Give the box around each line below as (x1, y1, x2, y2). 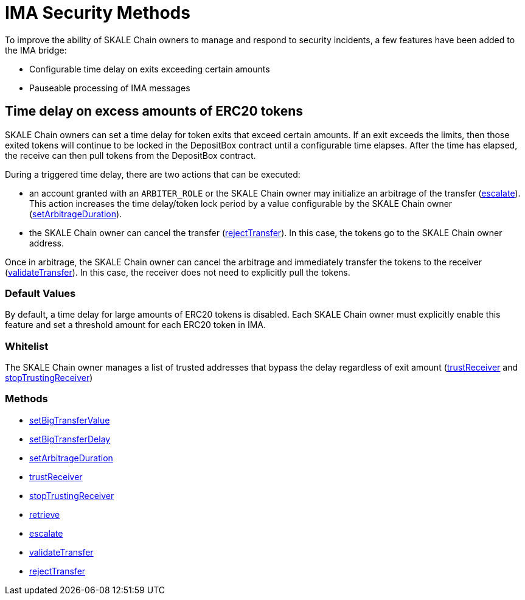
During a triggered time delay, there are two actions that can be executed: (5, 169, 301, 180)
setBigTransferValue (29, 414, 110, 425)
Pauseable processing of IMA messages (29, 82, 190, 93)
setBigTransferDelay (29, 433, 111, 444)
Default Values (5, 287, 76, 299)
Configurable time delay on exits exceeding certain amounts (29, 63, 270, 74)
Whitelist (5, 340, 49, 352)
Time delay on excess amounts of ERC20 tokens (5, 103, 304, 119)
